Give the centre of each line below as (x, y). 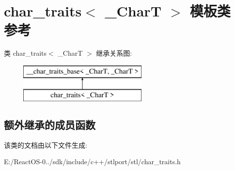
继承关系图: (114, 53)
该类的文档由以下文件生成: (46, 145)
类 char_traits (25, 53)
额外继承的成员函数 (50, 125)
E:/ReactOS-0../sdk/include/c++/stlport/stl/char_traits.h (92, 161)
